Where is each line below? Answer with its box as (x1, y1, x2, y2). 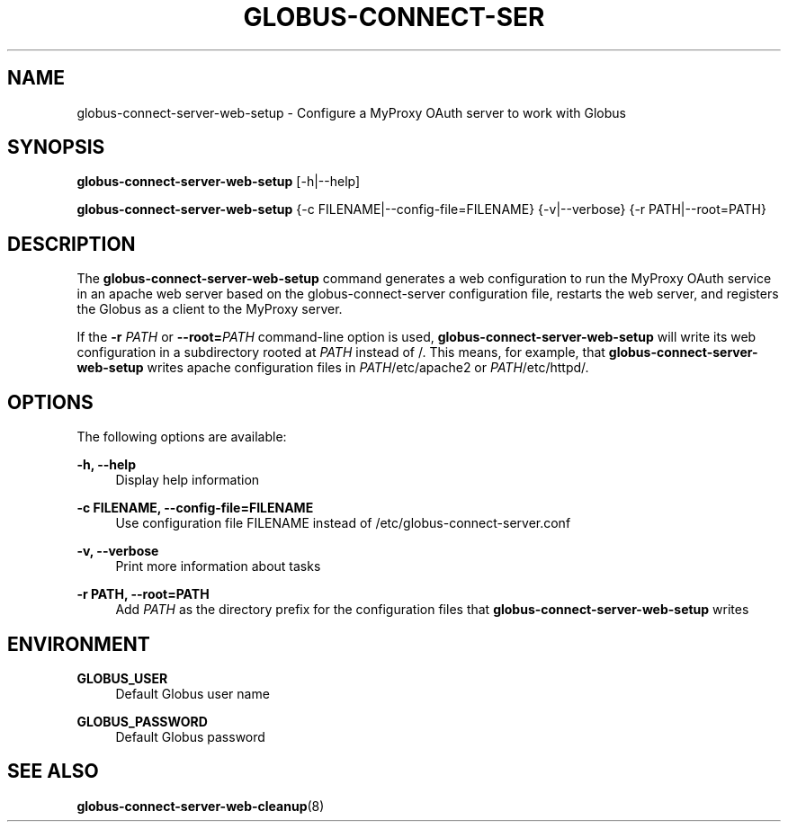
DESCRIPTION (7, 232, 136, 255)
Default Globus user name (115, 685, 270, 701)
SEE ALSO (7, 760, 99, 783)
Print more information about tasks (115, 558, 321, 575)
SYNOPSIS (7, 136, 105, 159)
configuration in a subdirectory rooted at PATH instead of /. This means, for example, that (76, 344, 605, 361)
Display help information (115, 472, 260, 488)
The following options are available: (76, 429, 287, 445)
